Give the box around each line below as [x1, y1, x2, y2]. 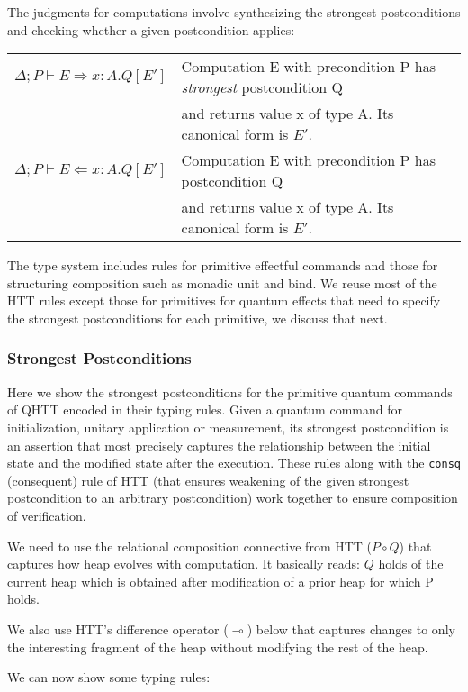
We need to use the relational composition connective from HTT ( [7, 536, 373, 555]
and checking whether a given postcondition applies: [7, 20, 295, 39]
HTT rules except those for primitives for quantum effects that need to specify [7, 291, 441, 310]
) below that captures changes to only [247, 619, 455, 638]
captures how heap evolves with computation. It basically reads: [7, 554, 360, 573]
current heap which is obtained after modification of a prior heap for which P [7, 571, 434, 590]
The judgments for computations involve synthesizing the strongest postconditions [7, 3, 461, 21]
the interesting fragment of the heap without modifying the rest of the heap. [7, 637, 428, 656]
